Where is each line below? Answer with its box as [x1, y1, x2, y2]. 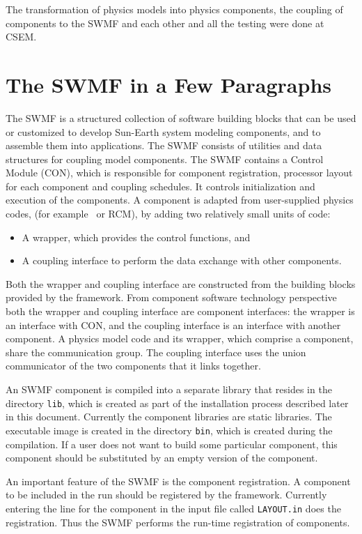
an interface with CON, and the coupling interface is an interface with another [6, 317, 341, 332]
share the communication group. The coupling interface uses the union [6, 344, 306, 359]
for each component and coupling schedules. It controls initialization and [6, 178, 315, 193]
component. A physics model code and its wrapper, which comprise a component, [6, 331, 354, 346]
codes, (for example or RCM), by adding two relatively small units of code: [6, 206, 331, 221]
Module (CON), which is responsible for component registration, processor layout [6, 165, 353, 180]
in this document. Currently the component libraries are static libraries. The [6, 409, 332, 424]
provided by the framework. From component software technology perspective [6, 290, 337, 305]
